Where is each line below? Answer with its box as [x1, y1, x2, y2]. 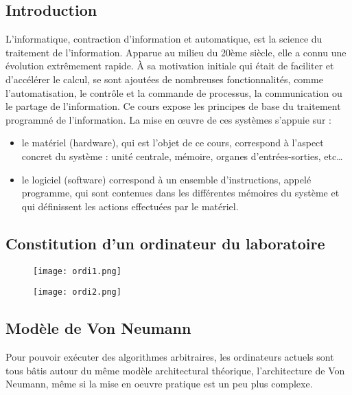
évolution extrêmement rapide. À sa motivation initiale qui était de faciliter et [5, 58, 334, 73]
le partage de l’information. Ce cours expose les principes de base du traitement [5, 99, 341, 113]
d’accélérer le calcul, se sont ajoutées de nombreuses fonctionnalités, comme [5, 71, 323, 86]
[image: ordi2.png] [33, 287, 121, 297]
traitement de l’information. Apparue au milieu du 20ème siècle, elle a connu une [5, 45, 347, 59]
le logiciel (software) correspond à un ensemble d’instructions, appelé [21, 172, 312, 186]
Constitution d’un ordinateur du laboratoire [5, 232, 325, 253]
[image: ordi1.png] [33, 266, 121, 276]
